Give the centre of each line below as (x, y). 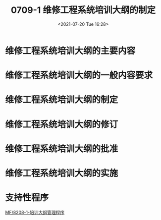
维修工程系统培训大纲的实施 (62, 173)
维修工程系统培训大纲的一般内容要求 (79, 75)
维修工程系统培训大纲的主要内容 (70, 51)
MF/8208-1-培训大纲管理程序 (35, 212)
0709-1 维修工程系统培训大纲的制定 (83, 10)
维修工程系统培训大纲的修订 (62, 124)
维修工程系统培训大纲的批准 (62, 149)
